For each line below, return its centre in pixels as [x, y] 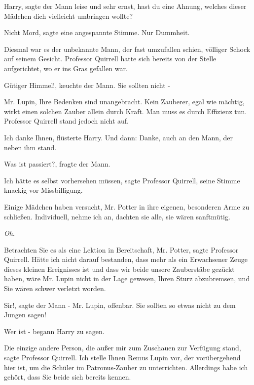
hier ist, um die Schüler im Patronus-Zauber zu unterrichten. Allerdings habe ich [126, 367]
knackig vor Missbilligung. [43, 190]
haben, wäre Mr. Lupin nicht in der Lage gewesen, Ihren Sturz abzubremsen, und [127, 278]
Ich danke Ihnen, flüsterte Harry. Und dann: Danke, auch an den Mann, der [119, 137]
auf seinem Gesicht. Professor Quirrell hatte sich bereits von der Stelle [110, 59]
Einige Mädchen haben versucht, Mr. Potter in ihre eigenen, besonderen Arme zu [127, 206]
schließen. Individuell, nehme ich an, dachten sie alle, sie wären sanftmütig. [117, 216]
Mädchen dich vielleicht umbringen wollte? [68, 16]
